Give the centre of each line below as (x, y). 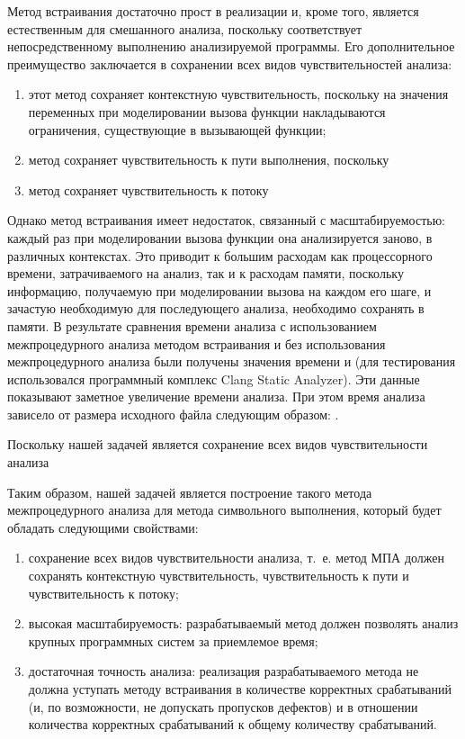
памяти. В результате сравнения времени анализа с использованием (192, 325)
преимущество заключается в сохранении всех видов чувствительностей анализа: (230, 63)
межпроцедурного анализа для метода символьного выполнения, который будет (224, 510)
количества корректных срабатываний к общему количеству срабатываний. (232, 724)
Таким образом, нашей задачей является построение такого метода (190, 492)
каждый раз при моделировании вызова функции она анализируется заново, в (220, 237)
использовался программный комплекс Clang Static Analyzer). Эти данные (214, 379)
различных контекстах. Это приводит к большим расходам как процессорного (220, 255)
